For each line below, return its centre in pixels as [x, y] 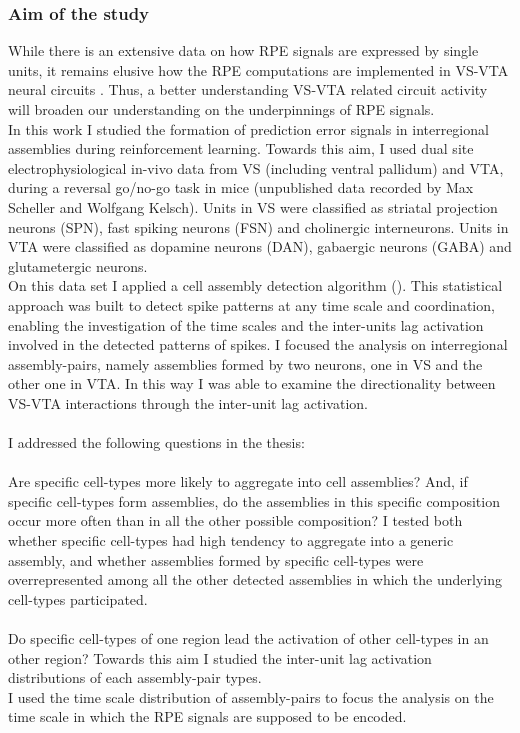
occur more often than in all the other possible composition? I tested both [235, 520]
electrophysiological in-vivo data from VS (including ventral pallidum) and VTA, [256, 167]
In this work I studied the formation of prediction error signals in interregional [248, 128]
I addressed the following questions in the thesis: [156, 442]
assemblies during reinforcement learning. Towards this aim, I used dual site [241, 148]
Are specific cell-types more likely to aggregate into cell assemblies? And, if [238, 481]
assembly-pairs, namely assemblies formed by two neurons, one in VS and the [245, 363]
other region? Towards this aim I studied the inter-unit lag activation [220, 657]
